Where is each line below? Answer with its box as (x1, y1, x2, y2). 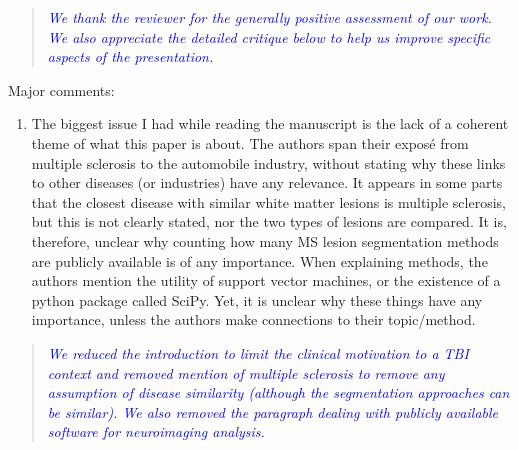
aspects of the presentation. (47, 46, 214, 67)
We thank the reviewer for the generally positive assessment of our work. (47, 7, 492, 27)
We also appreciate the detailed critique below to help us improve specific (47, 26, 491, 47)
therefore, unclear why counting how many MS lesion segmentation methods (31, 230, 499, 251)
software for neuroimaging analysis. (47, 421, 265, 442)
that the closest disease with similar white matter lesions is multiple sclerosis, (31, 191, 506, 212)
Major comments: (8, 79, 115, 100)
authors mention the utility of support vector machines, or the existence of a (31, 270, 501, 291)
